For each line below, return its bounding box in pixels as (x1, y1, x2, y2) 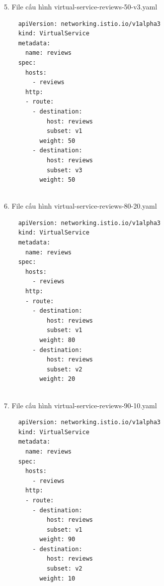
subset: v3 (46, 166, 82, 174)
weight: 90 (39, 536, 76, 543)
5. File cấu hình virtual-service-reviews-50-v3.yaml (4, 1, 158, 11)
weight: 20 (39, 375, 76, 383)
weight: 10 (39, 575, 76, 582)
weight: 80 (39, 337, 76, 344)
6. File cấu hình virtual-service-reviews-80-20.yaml (4, 201, 157, 211)
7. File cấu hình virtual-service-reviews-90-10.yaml (4, 400, 157, 410)
